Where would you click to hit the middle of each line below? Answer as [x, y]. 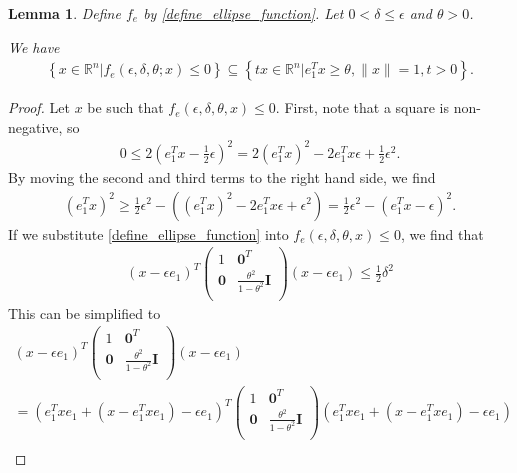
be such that [125, 107]
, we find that [442, 233]
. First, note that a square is [362, 107]
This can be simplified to [84, 312]
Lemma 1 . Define [64, 13]
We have [34, 46]
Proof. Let [39, 107]
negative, [35, 126]
